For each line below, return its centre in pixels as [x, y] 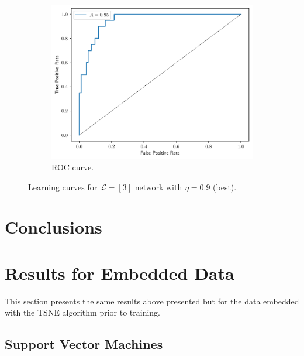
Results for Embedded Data [120, 273]
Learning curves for [63, 186]
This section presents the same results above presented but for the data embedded [152, 301]
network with [158, 186]
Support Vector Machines [84, 344]
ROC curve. [73, 167]
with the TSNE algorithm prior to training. [83, 312]
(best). [225, 186]
